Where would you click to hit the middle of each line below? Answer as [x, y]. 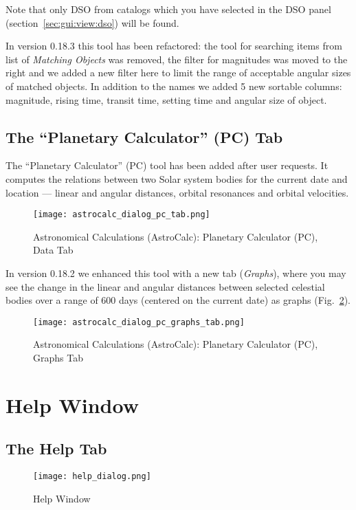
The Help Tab [56, 448]
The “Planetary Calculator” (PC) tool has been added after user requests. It [167, 165]
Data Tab [53, 250]
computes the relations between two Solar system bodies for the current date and [177, 178]
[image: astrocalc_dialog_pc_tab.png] [122, 215]
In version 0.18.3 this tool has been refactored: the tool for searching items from [174, 46]
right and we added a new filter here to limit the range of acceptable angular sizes [178, 73]
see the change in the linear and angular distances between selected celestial [165, 286]
